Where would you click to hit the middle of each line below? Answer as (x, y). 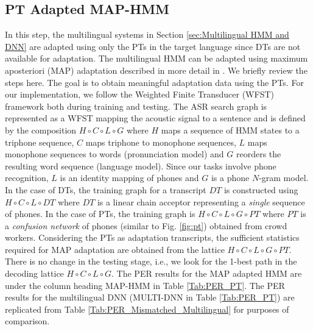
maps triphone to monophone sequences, (161, 142)
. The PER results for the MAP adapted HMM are (207, 273)
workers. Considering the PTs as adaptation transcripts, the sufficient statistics (152, 237)
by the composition (41, 130)
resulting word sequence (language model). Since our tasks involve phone (141, 165)
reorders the (259, 154)
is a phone (230, 178)
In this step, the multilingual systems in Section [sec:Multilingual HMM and (147, 34)
